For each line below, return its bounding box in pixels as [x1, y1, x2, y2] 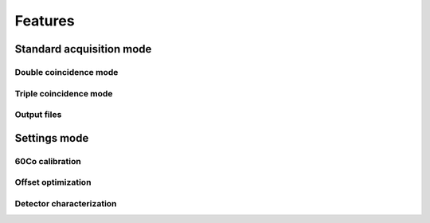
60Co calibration [14, 155, 81, 166]
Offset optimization [14, 177, 92, 188]
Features [14, 12, 75, 29]
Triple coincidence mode [14, 88, 113, 99]
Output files [14, 109, 62, 120]
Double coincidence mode [14, 66, 119, 77]
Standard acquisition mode [14, 42, 152, 56]
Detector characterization [14, 198, 117, 209]
